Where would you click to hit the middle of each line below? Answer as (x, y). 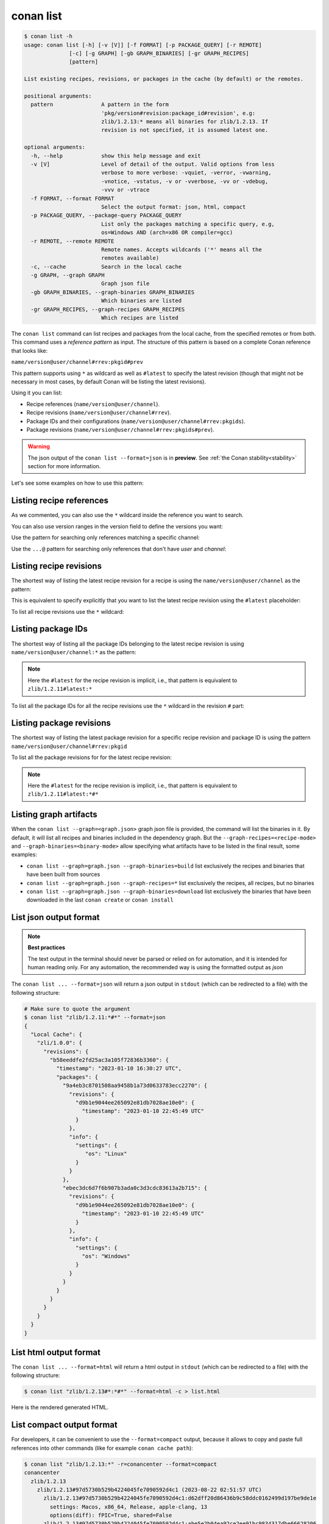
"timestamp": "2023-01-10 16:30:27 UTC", (119, 1069)
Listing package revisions (61, 723)
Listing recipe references (60, 501)
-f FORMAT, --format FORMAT (73, 198)
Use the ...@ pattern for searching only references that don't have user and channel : (119, 549)
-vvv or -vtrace (125, 190)
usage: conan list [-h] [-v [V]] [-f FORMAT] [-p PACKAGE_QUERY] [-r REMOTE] (143, 45)
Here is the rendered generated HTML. (60, 1408)
